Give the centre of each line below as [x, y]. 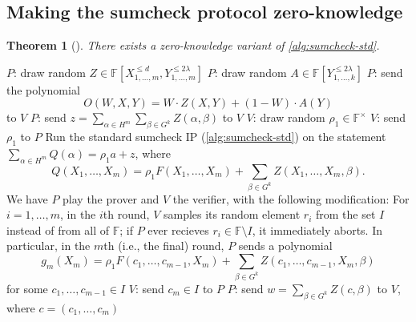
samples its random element [232, 214]
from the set [345, 214]
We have [27, 198]
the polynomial [43, 89]
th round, [126, 214]
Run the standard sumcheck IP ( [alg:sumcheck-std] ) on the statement [216, 137]
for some [27, 288]
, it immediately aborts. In [317, 229]
